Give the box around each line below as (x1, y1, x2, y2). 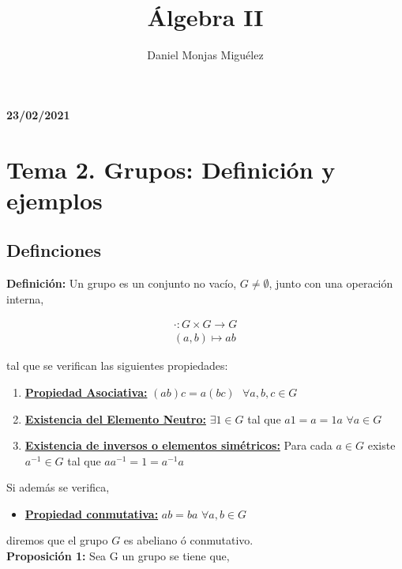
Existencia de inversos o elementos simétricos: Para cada (24, 437, 332, 454)
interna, (6, 290, 44, 307)
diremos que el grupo (6, 532, 108, 548)
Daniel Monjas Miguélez (147, 47, 264, 63)
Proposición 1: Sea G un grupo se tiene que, (6, 548, 230, 564)
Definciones (6, 238, 101, 262)
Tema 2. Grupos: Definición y (6, 153, 336, 185)
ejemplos (6, 183, 103, 216)
